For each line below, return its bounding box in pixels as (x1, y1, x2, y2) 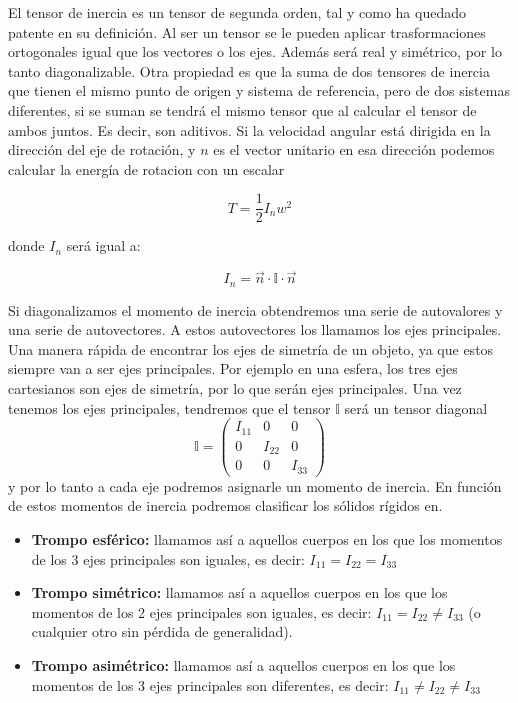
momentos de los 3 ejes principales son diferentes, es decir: (31, 674, 389, 695)
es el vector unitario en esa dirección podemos (213, 139, 495, 160)
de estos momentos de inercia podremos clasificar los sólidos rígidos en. (8, 495, 443, 516)
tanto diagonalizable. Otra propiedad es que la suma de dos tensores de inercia (8, 60, 490, 81)
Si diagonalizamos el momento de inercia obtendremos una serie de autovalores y (8, 299, 503, 320)
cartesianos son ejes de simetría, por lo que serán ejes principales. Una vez (8, 378, 462, 399)
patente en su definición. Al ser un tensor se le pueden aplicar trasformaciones (8, 21, 486, 42)
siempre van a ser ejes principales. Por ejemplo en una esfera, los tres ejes (8, 358, 458, 379)
